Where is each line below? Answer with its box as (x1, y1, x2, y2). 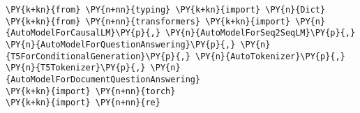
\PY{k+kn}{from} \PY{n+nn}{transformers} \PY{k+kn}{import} (6, 16, 291, 27)
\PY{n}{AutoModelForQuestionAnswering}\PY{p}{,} (6, 39, 236, 50)
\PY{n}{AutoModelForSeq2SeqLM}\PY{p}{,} (165, 28, 356, 38)
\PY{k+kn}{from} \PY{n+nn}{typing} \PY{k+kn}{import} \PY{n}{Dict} (6, 5, 326, 15)
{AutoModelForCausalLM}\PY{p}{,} (6, 28, 160, 38)
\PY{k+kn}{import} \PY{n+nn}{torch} (6, 86, 176, 96)
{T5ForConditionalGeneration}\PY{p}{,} (6, 51, 190, 61)
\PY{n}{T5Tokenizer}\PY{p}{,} (6, 63, 146, 73)
